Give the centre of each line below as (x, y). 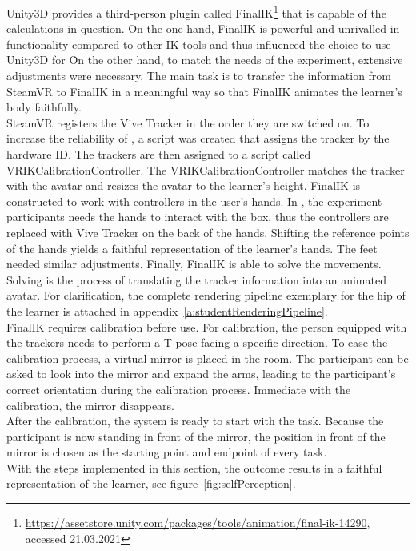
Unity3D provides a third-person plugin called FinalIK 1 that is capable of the (196, 12)
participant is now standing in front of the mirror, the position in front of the (196, 436)
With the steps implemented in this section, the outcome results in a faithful (194, 467)
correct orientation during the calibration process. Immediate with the (179, 389)
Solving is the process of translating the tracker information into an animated (196, 279)
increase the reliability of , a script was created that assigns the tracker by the (198, 138)
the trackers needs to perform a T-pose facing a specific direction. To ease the (197, 342)
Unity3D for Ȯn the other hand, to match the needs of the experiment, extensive (205, 60)
